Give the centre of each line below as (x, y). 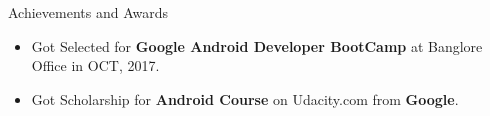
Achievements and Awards (88, 12)
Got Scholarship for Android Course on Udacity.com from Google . (245, 98)
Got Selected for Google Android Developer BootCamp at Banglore (257, 45)
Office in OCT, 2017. (95, 65)
